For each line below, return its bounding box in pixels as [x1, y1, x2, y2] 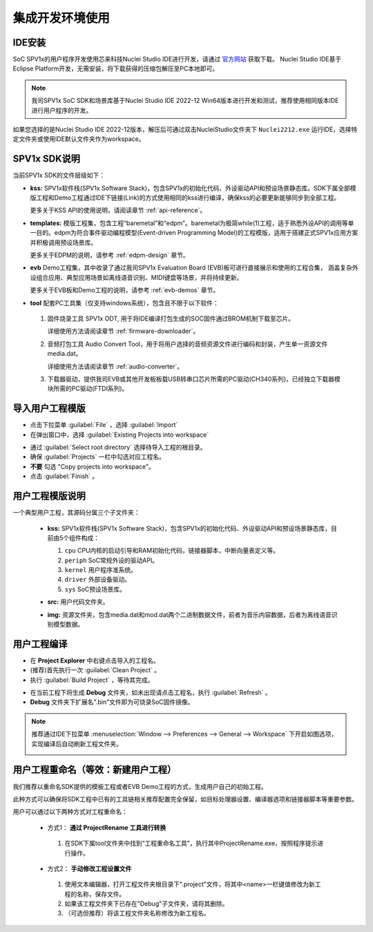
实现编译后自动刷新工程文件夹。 [31, 739, 122, 748]
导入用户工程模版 [12, 403, 86, 415]
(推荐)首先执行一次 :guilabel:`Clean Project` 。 [30, 666, 161, 674]
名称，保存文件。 [76, 890, 126, 898]
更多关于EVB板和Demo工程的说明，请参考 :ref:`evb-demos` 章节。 [30, 286, 220, 294]
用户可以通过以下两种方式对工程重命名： [12, 808, 128, 816]
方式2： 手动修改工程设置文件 [47, 864, 132, 873]
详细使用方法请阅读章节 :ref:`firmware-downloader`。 [47, 327, 200, 335]
